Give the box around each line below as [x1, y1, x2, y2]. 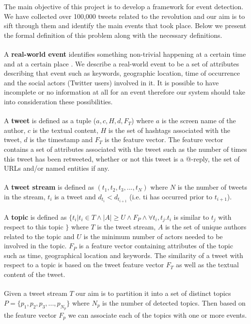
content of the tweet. [4, 269, 65, 279]
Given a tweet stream [4, 288, 67, 298]
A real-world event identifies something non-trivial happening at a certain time [4, 49, 246, 59]
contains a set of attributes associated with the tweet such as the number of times [4, 144, 247, 154]
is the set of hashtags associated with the [108, 125, 231, 135]
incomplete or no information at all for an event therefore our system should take [4, 87, 245, 97]
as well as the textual [175, 259, 239, 270]
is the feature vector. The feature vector [105, 134, 223, 145]
